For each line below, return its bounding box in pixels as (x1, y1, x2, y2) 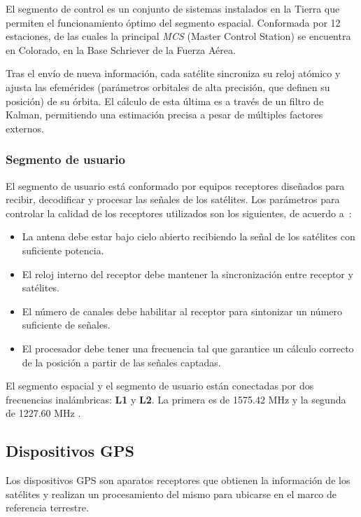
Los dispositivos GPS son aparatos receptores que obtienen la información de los (6, 473, 351, 488)
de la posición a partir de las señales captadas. (22, 354, 221, 369)
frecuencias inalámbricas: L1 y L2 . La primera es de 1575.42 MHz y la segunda (6, 392, 346, 406)
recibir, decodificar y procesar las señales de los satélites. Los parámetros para (6, 192, 340, 207)
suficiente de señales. (22, 317, 111, 332)
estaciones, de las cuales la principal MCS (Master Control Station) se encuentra (6, 29, 351, 43)
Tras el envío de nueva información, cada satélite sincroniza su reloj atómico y (6, 66, 341, 81)
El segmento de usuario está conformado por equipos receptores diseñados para (6, 178, 345, 193)
